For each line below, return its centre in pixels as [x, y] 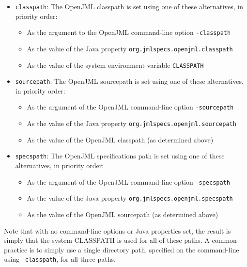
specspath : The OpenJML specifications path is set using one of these [120, 156]
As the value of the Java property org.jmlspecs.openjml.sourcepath [131, 123]
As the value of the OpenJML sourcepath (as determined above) [123, 214]
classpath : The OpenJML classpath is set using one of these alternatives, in [129, 6]
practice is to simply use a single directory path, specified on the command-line [122, 249]
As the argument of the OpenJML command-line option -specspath [128, 181]
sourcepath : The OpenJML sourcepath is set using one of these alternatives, [129, 81]
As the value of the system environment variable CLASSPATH [115, 65]
